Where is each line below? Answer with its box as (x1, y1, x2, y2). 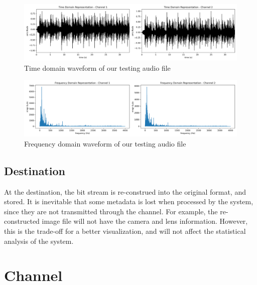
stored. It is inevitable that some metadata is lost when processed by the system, (4, 196, 253, 207)
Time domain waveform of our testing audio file (24, 62, 171, 73)
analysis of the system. (4, 235, 74, 246)
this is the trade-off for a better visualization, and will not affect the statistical (4, 226, 246, 236)
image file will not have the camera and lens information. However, (42, 216, 248, 226)
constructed (4, 216, 40, 226)
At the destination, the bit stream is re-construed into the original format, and (4, 186, 246, 197)
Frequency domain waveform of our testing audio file (24, 138, 186, 149)
